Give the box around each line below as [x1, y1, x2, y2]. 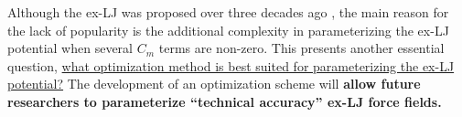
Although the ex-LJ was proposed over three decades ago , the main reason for [7, 3, 449, 21]
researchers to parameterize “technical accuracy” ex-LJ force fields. [7, 91, 442, 111]
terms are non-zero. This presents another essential [158, 38, 445, 58]
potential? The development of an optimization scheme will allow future [7, 74, 421, 93]
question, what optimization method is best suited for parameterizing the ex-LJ [7, 56, 455, 75]
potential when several [7, 38, 134, 58]
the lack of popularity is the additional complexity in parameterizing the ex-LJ [7, 20, 449, 39]
